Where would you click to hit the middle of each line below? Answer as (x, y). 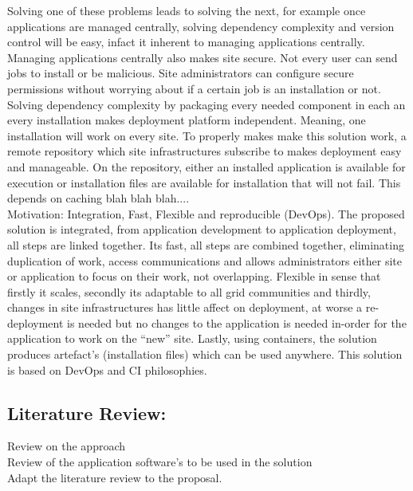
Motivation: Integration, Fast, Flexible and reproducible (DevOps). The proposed (206, 213)
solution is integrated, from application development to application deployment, (202, 229)
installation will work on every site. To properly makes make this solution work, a (207, 135)
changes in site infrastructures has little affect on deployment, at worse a (185, 307)
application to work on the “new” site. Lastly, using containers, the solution (192, 338)
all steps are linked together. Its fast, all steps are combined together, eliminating (206, 244)
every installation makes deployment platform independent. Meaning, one (187, 120)
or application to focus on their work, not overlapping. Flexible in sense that (194, 276)
